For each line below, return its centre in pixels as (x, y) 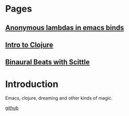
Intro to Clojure (29, 45)
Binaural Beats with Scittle (48, 62)
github (12, 108)
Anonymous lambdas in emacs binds (64, 28)
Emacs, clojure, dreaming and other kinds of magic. (59, 98)
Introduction (32, 84)
